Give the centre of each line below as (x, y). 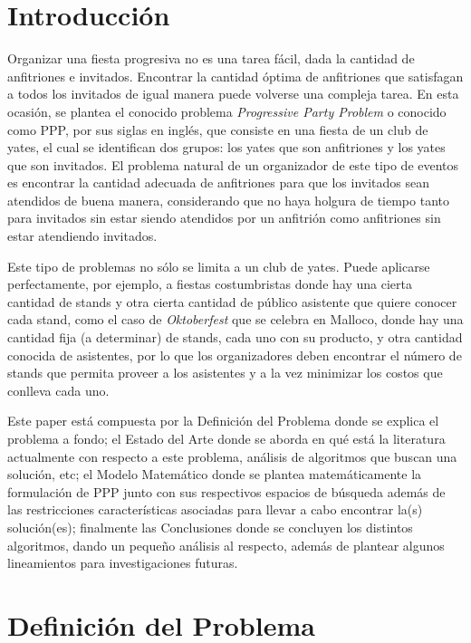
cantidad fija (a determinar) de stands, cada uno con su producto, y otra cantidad (235, 337)
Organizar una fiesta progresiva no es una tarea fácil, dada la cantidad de (211, 58)
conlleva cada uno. (58, 390)
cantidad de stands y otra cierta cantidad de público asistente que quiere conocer (232, 301)
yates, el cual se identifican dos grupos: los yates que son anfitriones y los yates (226, 147)
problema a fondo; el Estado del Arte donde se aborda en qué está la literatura (226, 438)
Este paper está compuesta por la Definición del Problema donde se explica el (223, 421)
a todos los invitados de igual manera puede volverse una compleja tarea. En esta (233, 94)
